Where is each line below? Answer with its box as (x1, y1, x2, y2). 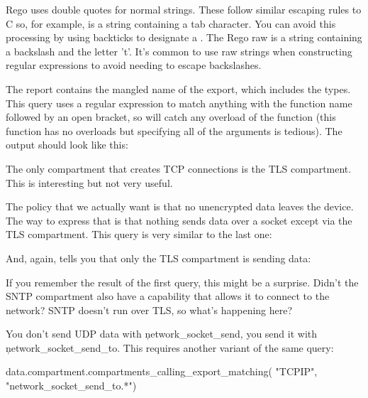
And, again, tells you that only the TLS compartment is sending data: (6, 250, 311, 265)
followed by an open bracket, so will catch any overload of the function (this (6, 109, 336, 124)
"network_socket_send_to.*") (6, 378, 137, 393)
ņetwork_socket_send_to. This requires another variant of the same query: (6, 340, 334, 355)
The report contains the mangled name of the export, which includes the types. (6, 81, 351, 96)
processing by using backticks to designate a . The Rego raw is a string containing (6, 30, 362, 45)
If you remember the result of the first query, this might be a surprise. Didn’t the (6, 274, 359, 289)
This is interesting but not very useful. (6, 175, 173, 190)
